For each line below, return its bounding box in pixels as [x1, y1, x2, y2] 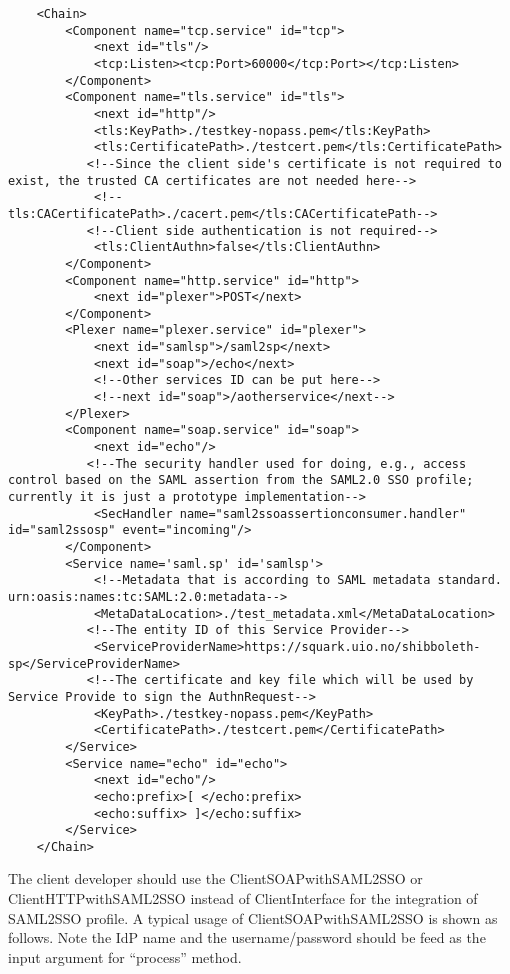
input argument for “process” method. [8, 946, 242, 967]
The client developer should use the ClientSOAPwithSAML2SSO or [8, 868, 423, 889]
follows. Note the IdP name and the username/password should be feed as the [8, 927, 486, 948]
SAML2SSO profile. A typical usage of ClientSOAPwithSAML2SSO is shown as [8, 907, 498, 928]
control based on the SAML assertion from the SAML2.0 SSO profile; [8, 473, 474, 488]
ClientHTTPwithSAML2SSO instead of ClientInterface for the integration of [8, 888, 478, 909]
